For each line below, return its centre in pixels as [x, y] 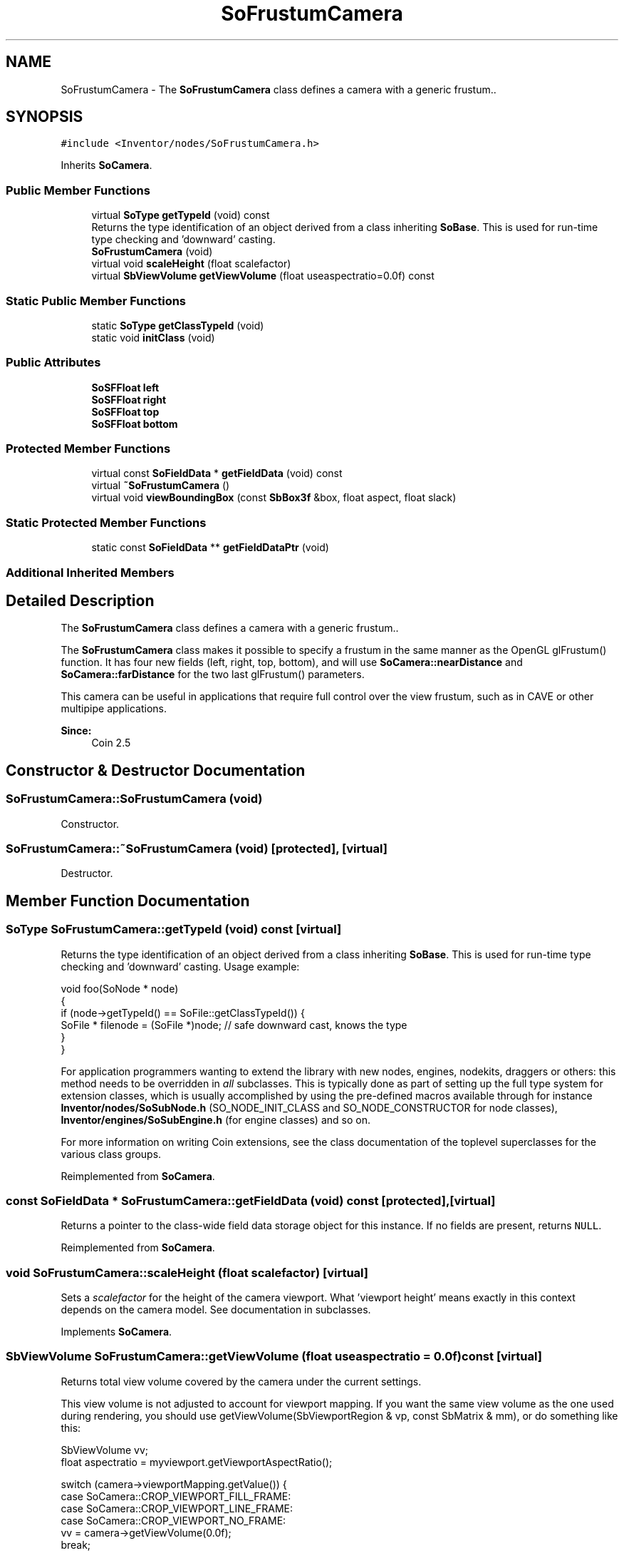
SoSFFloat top [125, 411]
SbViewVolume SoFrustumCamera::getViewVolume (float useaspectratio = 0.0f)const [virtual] [274, 1357]
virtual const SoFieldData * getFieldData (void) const [217, 473]
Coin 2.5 [111, 743]
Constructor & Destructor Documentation [156, 770]
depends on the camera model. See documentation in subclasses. [216, 1310]
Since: [76, 731]
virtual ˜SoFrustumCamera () [161, 486]
